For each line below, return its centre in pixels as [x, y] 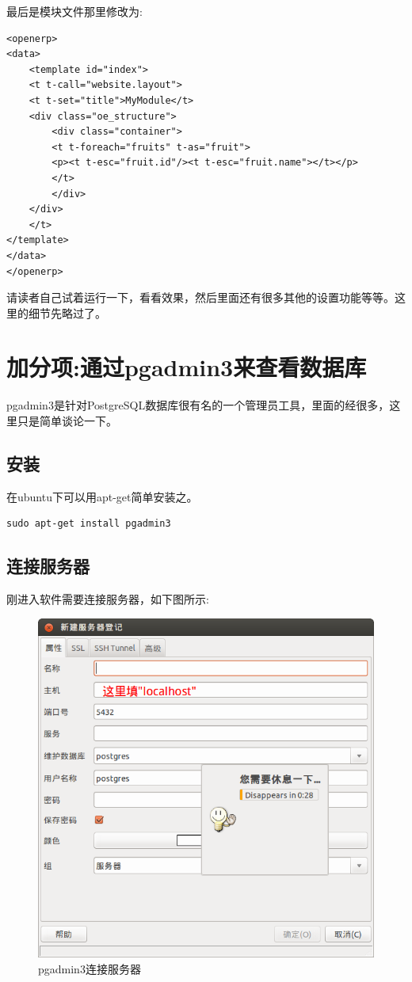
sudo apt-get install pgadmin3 [89, 524]
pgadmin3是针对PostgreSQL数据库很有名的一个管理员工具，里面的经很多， [198, 405]
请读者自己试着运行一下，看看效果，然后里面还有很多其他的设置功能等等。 [200, 297]
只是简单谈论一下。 [67, 421]
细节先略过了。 [67, 312]
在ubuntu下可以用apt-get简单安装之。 [102, 496]
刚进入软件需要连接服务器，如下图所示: [108, 599]
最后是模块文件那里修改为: [74, 11]
